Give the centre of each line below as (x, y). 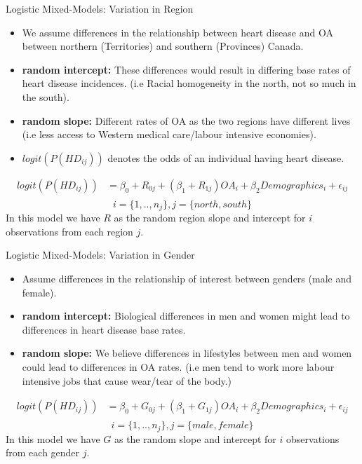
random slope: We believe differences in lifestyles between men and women (187, 353)
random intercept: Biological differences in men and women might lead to (186, 316)
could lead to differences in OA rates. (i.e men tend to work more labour (178, 367)
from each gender (43, 452)
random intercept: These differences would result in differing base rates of (186, 69)
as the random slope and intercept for (195, 438)
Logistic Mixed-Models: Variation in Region (100, 8)
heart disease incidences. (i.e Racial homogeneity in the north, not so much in (189, 83)
